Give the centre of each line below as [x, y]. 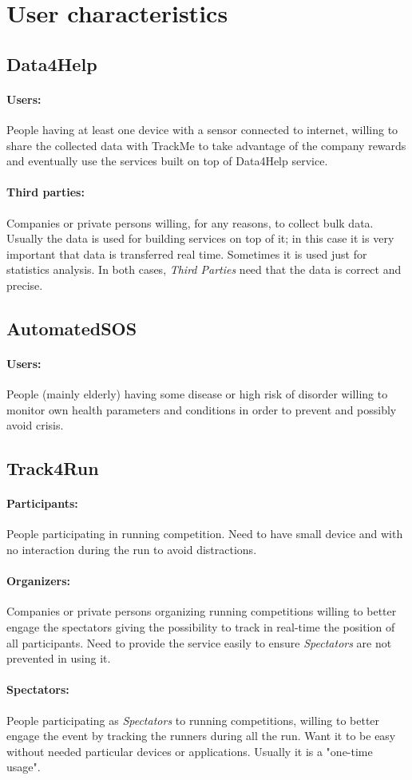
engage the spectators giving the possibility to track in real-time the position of [201, 627]
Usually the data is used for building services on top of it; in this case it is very [200, 238]
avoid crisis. [35, 425]
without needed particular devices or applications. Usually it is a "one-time [190, 751]
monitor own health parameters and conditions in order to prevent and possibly [202, 409]
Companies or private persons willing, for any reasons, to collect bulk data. [190, 222]
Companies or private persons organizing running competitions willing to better [202, 611]
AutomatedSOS [72, 328]
